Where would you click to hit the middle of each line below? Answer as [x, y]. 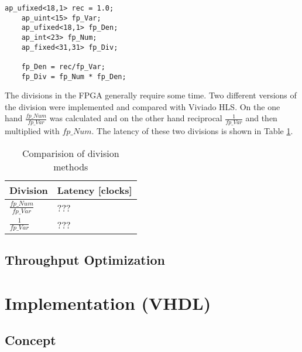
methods [71, 166]
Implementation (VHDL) [108, 303]
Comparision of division [71, 153]
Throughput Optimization [85, 260]
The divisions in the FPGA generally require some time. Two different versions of [151, 95]
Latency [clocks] [95, 190]
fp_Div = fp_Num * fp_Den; [74, 76]
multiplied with [32, 131]
